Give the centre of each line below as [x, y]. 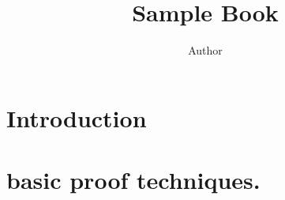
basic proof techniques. [133, 180]
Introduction [77, 117]
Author [205, 50]
